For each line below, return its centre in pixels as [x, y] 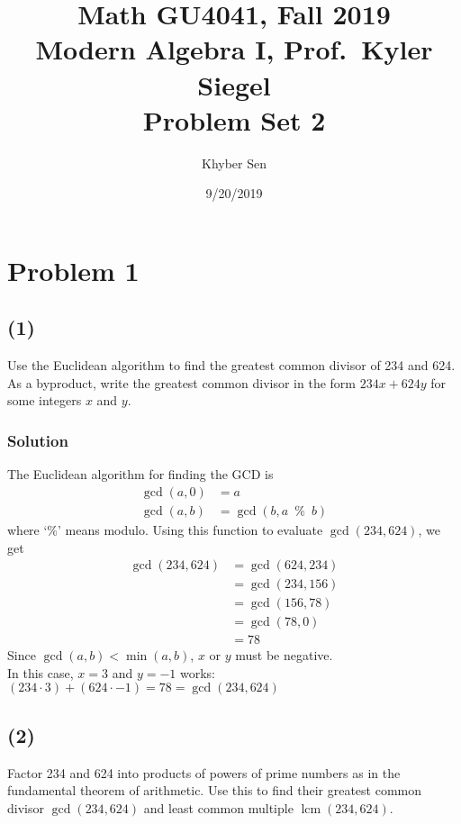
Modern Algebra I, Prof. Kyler [234, 49]
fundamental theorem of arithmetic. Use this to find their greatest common [215, 790]
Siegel [234, 84]
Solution [38, 440]
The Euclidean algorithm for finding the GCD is [140, 474]
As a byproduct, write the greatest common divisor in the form [181, 382]
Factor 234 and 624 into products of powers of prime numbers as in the [204, 772]
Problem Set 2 [234, 119]
